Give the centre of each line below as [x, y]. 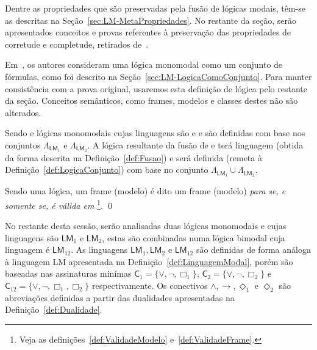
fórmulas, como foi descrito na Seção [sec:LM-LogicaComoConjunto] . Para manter [158, 76]
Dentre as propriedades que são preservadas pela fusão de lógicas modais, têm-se [155, 8]
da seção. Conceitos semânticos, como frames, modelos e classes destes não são [151, 100]
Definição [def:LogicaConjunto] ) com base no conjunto [107, 170]
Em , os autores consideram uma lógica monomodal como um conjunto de [144, 64]
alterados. [23, 112]
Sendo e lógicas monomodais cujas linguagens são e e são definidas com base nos [155, 133]
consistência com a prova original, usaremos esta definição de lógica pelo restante [156, 88]
